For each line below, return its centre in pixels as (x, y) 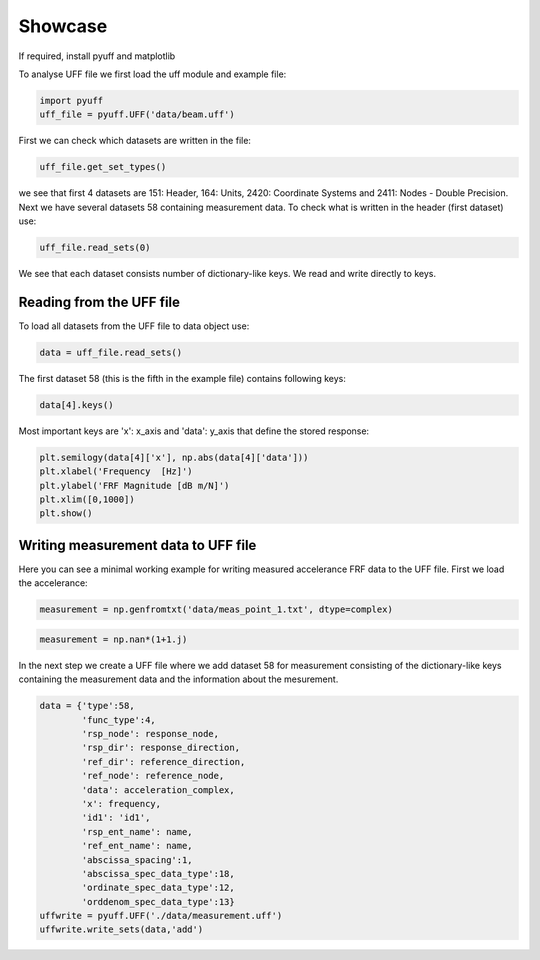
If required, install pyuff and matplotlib (97, 56)
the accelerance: (53, 583)
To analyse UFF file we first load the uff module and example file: (152, 74)
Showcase (63, 26)
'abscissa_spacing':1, (137, 859)
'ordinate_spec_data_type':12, (158, 888)
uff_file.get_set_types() (103, 167)
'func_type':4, (119, 719)
